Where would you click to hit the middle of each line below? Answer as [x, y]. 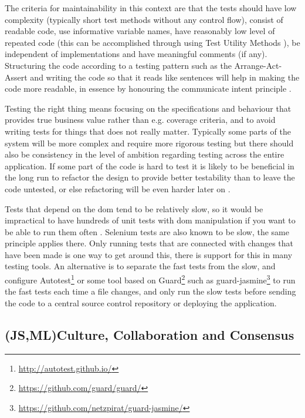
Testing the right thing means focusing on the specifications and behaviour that [148, 108]
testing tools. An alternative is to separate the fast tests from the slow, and [140, 266]
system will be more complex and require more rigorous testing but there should [149, 143]
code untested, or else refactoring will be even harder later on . [118, 188]
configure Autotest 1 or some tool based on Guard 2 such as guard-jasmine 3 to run [150, 279]
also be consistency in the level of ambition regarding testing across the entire [145, 154]
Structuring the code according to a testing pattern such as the [118, 65]
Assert [16, 77]
